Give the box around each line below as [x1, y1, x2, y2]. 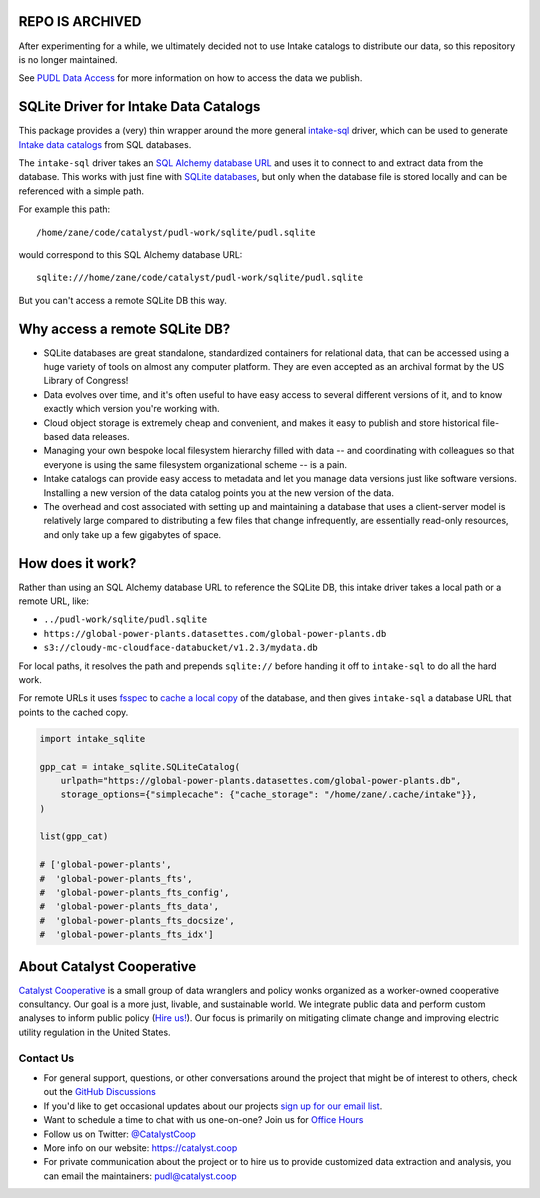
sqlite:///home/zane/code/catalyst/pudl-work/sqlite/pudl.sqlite [36, 272, 364, 284]
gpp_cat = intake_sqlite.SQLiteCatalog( [39, 761, 240, 772]
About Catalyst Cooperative [18, 958, 197, 975]
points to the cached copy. [18, 706, 129, 718]
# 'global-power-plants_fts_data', [39, 901, 220, 912]
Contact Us [18, 1051, 75, 1065]
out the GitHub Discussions [43, 1086, 157, 1098]
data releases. [71, 430, 130, 442]
